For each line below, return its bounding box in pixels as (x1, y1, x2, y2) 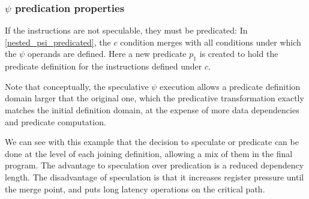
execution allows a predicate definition (160, 80, 301, 92)
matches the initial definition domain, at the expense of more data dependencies (5, 103, 299, 116)
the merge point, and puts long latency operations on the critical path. (5, 182, 265, 195)
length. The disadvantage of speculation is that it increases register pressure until (5, 170, 304, 183)
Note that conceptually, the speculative (5, 80, 149, 92)
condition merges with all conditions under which (120, 35, 301, 48)
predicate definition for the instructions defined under (5, 60, 202, 73)
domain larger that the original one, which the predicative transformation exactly (5, 92, 304, 104)
